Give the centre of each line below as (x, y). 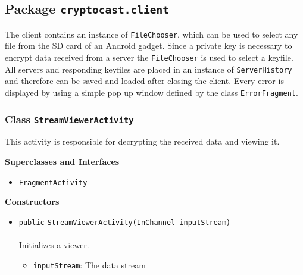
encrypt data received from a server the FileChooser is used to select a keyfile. (149, 57)
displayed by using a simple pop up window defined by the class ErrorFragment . (151, 92)
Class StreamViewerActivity (69, 119)
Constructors (32, 201)
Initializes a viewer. (54, 245)
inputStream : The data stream (89, 265)
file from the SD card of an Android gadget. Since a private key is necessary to (149, 46)
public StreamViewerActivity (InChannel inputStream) (125, 222)
